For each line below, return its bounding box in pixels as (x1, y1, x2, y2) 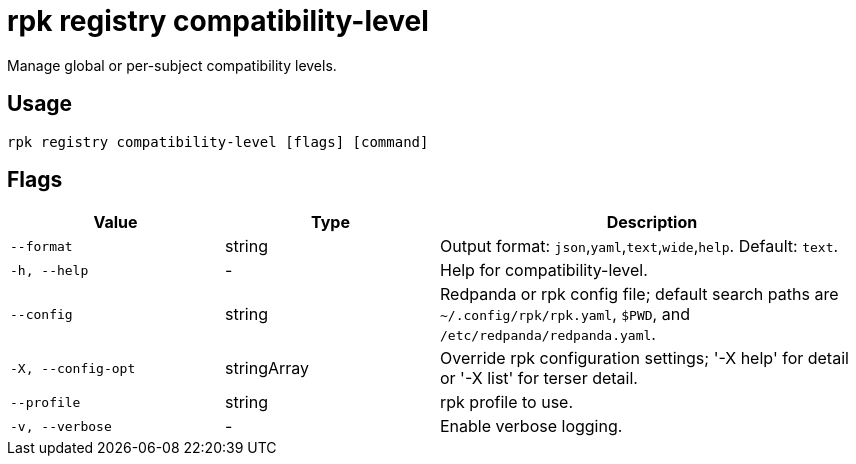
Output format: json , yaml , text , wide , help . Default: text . (440, 236, 839, 257)
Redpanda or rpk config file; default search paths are (440, 284, 839, 305)
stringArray (225, 358, 310, 379)
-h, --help (10, 262, 89, 278)
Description (606, 212, 698, 233)
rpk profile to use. (440, 392, 574, 413)
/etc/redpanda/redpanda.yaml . (440, 324, 656, 345)
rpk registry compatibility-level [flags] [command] (7, 133, 429, 150)
